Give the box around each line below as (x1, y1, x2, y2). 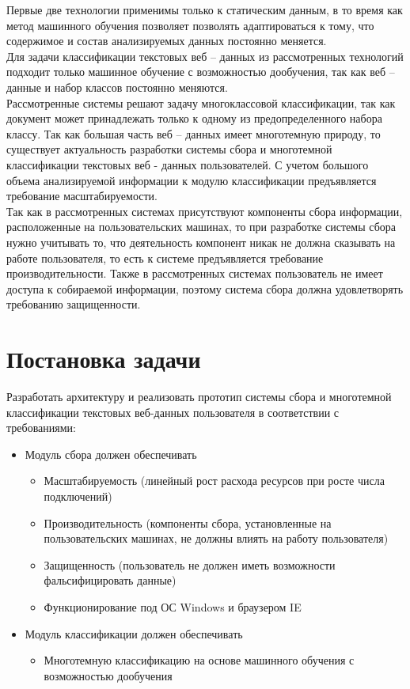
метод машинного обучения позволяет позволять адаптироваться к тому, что (6, 17, 374, 33)
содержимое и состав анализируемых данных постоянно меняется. (6, 32, 327, 49)
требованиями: (6, 419, 76, 436)
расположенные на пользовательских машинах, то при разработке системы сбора (6, 218, 396, 235)
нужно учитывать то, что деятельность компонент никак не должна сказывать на (6, 233, 396, 250)
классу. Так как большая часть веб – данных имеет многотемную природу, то (6, 125, 381, 142)
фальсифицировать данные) (44, 572, 177, 589)
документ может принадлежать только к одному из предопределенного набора (6, 110, 382, 127)
